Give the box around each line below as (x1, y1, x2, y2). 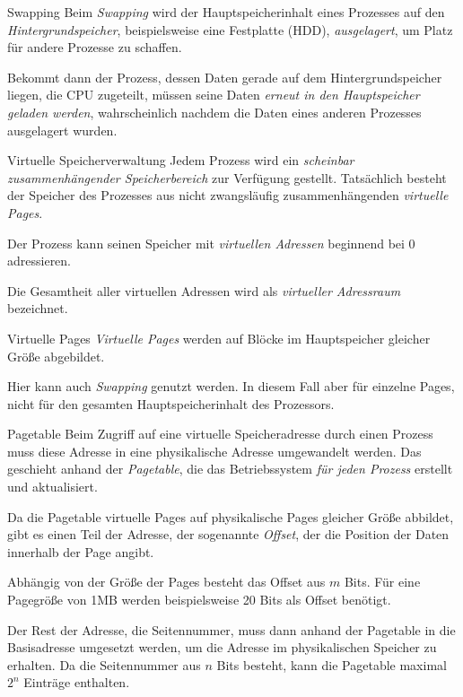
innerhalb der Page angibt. (7, 542, 154, 561)
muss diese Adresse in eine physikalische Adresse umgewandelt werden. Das (7, 441, 422, 460)
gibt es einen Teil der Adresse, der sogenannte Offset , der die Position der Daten (7, 525, 450, 544)
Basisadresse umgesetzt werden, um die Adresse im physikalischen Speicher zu (7, 638, 437, 657)
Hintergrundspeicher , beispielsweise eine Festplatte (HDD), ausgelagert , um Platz (7, 20, 453, 39)
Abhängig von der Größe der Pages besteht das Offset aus (7, 572, 326, 591)
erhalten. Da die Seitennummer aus (7, 655, 201, 674)
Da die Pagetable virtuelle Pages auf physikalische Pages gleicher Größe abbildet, (7, 507, 454, 526)
